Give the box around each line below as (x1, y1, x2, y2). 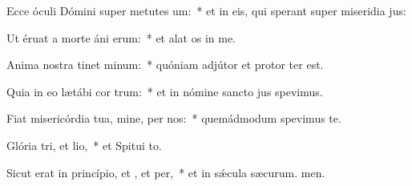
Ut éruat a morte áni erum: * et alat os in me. (6, 29, 236, 46)
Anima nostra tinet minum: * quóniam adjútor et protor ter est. (6, 56, 324, 73)
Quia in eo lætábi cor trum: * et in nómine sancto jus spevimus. (6, 83, 323, 99)
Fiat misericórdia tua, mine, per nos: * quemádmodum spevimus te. (6, 110, 341, 127)
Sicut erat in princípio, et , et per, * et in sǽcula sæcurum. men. (6, 164, 325, 180)
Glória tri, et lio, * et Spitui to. (6, 136, 162, 153)
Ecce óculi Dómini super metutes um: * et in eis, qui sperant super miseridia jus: (6, 2, 406, 18)
